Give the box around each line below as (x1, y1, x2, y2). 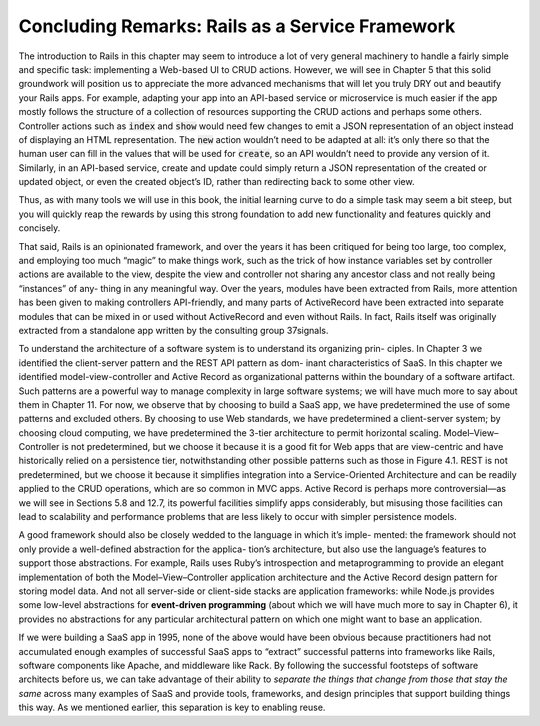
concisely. (18, 222, 61, 234)
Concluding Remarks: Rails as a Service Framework (18, 15, 456, 37)
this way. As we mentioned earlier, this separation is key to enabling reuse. (18, 701, 326, 714)
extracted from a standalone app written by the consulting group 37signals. (18, 324, 329, 336)
